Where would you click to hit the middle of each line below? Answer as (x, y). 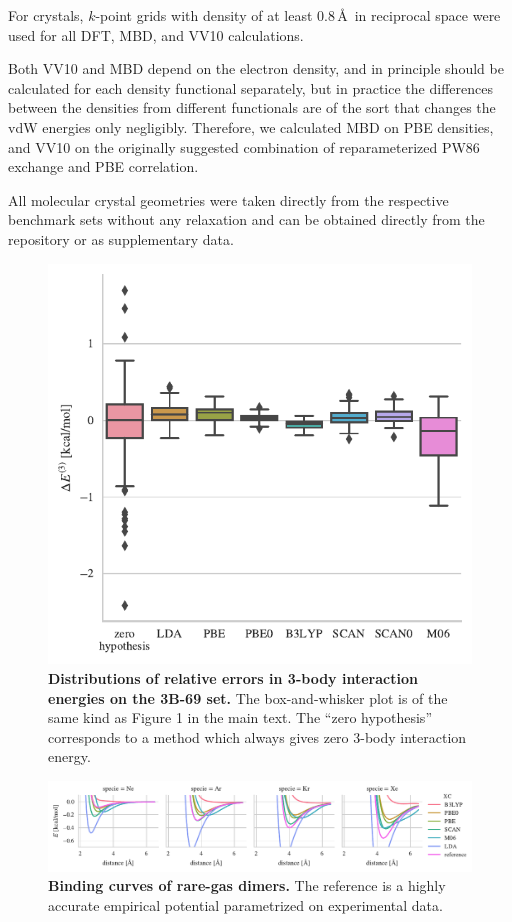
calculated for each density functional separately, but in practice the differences (250, 87)
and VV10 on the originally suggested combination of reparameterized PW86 (244, 146)
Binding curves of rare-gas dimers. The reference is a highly (247, 885)
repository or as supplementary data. (121, 238)
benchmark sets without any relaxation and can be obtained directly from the (246, 219)
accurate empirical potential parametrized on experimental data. (245, 904)
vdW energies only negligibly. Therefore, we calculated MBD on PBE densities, (251, 126)
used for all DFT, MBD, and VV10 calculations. (156, 34)
